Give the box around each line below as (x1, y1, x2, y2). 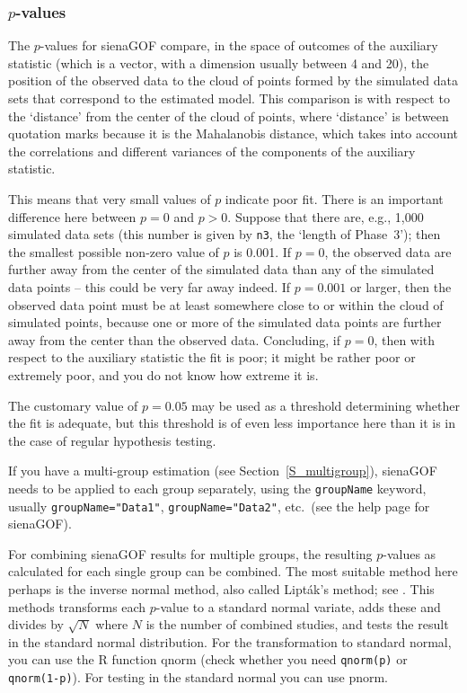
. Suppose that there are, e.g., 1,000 (227, 207, 424, 226)
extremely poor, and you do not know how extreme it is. (8, 365, 319, 384)
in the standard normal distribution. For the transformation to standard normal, (8, 632, 452, 651)
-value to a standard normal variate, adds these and (155, 597, 441, 616)
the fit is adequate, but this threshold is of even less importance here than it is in (8, 413, 456, 432)
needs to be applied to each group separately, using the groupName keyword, (8, 478, 427, 497)
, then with (374, 330, 436, 349)
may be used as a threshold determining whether (191, 395, 460, 414)
